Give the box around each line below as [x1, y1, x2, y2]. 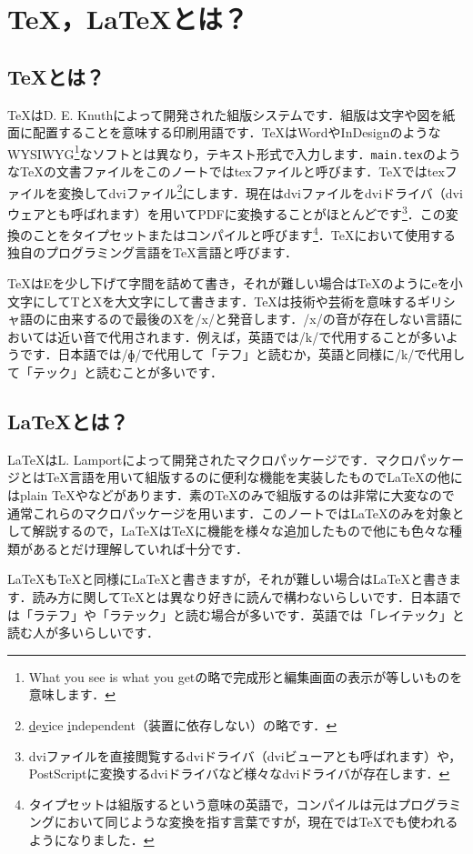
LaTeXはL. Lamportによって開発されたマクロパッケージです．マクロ [7, 449, 414, 468]
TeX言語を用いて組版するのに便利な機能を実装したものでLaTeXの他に [45, 467, 463, 487]
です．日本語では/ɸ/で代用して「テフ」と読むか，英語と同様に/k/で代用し [19, 345, 466, 364]
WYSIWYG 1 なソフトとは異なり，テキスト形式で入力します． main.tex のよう [7, 141, 461, 163]
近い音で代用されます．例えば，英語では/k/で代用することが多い [57, 327, 446, 346]
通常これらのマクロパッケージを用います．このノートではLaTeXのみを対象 [7, 503, 452, 522]
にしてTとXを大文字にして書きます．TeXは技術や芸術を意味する [32, 291, 418, 310]
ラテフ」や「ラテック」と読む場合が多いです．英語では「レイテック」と [32, 605, 465, 624]
